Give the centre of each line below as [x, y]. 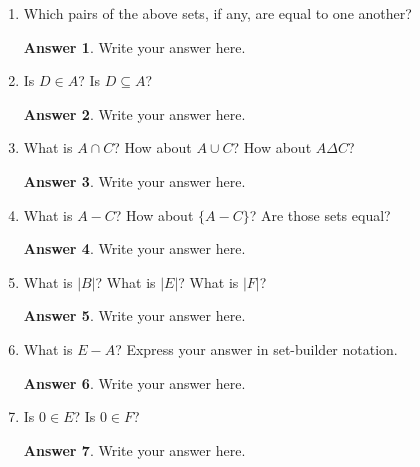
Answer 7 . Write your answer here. [134, 449]
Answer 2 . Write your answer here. [134, 113]
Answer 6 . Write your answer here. [134, 382]
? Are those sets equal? [320, 214]
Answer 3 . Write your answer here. [134, 180]
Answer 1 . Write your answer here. [134, 46]
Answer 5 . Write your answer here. [134, 315]
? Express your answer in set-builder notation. [256, 348]
